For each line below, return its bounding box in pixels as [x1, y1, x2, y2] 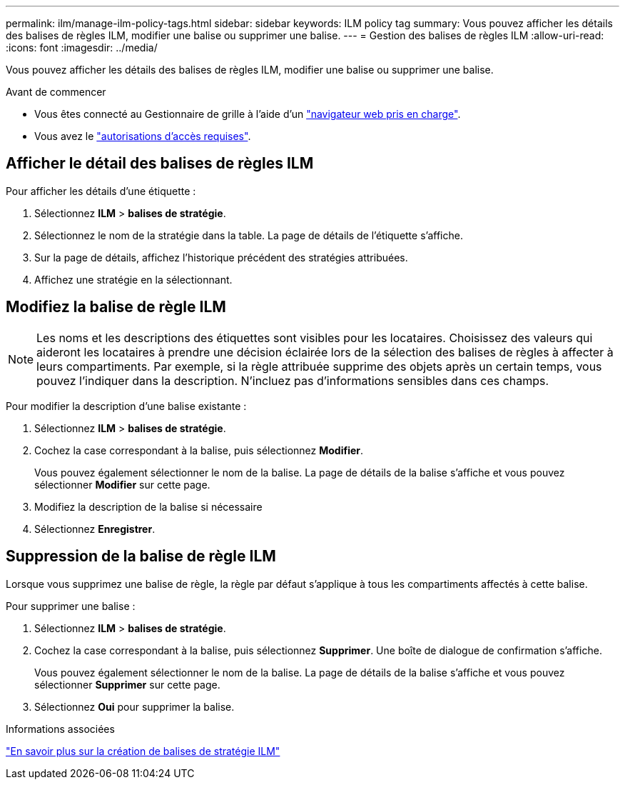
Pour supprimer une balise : [6, 599, 136, 612]
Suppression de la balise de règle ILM [6, 547, 276, 566]
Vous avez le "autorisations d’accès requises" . [34, 130, 251, 142]
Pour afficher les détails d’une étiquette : [6, 184, 196, 197]
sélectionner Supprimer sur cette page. [34, 678, 220, 691]
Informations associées [6, 722, 115, 735]
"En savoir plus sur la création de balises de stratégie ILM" [6, 744, 280, 757]
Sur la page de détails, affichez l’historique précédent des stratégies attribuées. [34, 251, 408, 264]
